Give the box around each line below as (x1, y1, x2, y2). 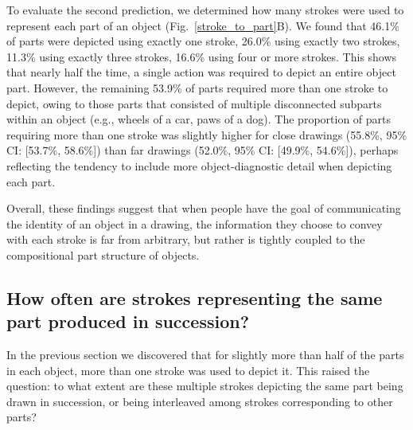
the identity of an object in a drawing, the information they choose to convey (6, 215, 383, 232)
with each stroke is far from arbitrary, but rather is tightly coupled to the (6, 231, 365, 248)
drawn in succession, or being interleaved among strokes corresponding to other (6, 393, 393, 409)
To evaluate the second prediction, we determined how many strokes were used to (6, 2, 404, 18)
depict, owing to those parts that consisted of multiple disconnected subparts (6, 95, 382, 111)
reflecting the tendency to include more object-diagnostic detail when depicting (6, 157, 392, 174)
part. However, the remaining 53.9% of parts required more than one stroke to (6, 79, 388, 96)
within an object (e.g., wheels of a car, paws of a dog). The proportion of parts (6, 111, 392, 127)
